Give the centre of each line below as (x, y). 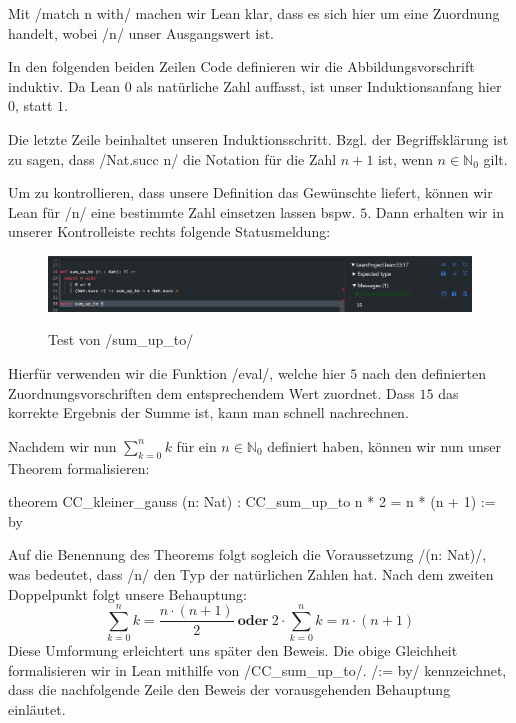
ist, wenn (405, 158)
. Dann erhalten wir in (435, 211)
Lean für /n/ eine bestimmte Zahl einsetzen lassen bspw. (182, 211)
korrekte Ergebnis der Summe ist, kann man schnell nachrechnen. (208, 412)
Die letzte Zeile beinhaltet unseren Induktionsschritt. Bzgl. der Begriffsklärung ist (258, 138)
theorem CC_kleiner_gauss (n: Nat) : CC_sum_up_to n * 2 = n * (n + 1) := (252, 501)
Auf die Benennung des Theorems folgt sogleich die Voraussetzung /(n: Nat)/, (247, 554)
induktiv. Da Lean (64, 85)
